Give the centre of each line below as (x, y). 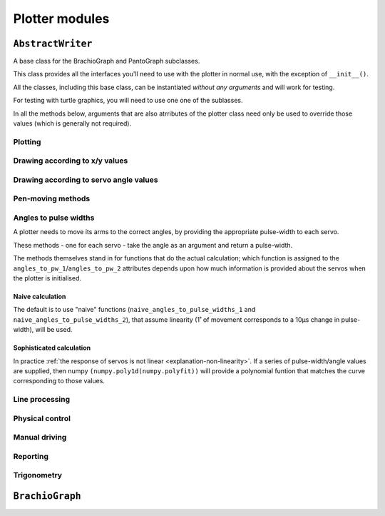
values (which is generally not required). (72, 123)
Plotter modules (61, 19)
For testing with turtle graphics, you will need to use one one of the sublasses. (128, 101)
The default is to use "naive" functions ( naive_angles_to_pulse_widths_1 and (134, 310)
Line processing (42, 400)
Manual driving (40, 437)
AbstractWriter (53, 44)
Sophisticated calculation (52, 348)
